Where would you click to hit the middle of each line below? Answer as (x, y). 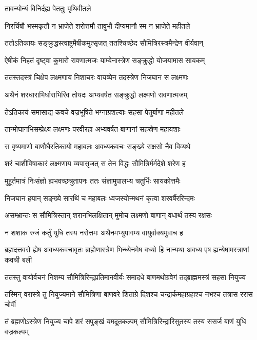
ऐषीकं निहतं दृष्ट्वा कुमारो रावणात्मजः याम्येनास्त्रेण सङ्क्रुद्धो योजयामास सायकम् (105, 60)
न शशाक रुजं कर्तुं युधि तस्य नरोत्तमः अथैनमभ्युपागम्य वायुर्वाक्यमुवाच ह (94, 232)
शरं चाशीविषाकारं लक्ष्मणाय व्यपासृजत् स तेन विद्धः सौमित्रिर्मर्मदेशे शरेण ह (95, 163)
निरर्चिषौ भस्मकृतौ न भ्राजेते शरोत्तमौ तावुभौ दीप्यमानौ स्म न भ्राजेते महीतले (97, 25)
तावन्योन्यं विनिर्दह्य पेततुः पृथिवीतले (48, 8)
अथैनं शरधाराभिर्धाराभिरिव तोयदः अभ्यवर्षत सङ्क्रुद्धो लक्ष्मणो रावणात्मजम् (96, 94)
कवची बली (18, 259)
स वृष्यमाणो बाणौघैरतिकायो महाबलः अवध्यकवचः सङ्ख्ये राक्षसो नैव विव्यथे (98, 146)
